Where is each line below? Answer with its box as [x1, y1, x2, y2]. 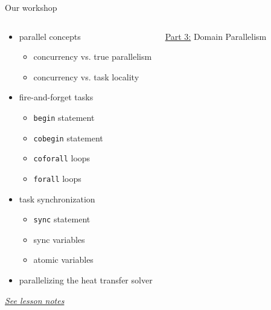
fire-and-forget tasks [19, 91, 94, 103]
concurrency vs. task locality [33, 70, 139, 83]
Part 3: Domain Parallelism [165, 30, 267, 42]
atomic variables [33, 253, 94, 266]
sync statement [33, 213, 91, 225]
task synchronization [19, 192, 95, 205]
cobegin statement [33, 131, 103, 144]
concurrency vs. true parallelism [33, 50, 152, 63]
